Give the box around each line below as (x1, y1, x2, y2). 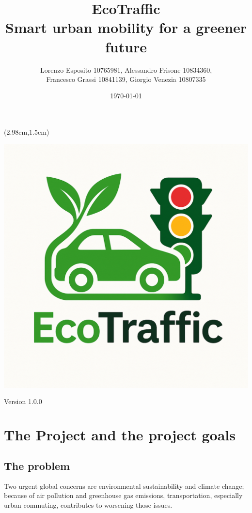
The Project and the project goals (4, 425, 236, 445)
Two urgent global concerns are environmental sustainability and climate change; (4, 481, 244, 491)
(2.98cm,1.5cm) (4, 127, 49, 137)
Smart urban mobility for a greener (5, 17, 247, 37)
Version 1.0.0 (4, 396, 42, 406)
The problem (4, 458, 70, 473)
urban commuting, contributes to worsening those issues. (4, 499, 173, 510)
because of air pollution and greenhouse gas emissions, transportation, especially (4, 490, 243, 500)
